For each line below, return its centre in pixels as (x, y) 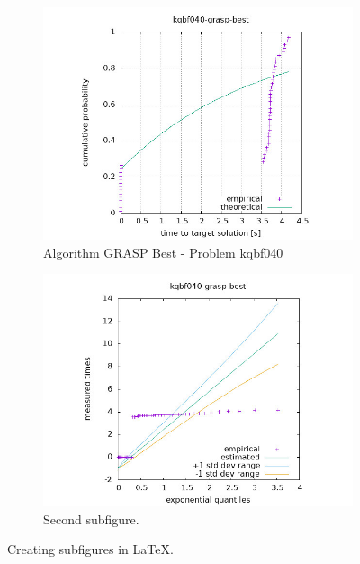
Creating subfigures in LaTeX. (90, 549)
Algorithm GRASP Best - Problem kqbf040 (163, 252)
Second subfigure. (91, 519)
